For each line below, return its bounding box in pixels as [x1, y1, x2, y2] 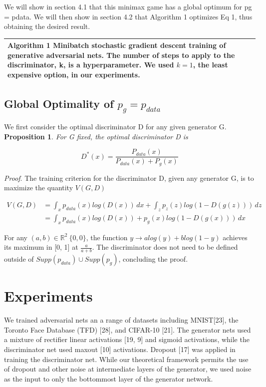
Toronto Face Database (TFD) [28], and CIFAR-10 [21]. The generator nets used [4, 324, 251, 335]
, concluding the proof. [118, 254, 188, 264]
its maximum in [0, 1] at [4, 242, 78, 252]
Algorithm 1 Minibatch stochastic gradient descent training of [7, 40, 226, 50]
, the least [193, 59, 228, 70]
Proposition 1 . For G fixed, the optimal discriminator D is [4, 131, 188, 141]
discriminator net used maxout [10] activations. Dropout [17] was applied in [4, 344, 236, 355]
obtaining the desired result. [4, 21, 90, 31]
